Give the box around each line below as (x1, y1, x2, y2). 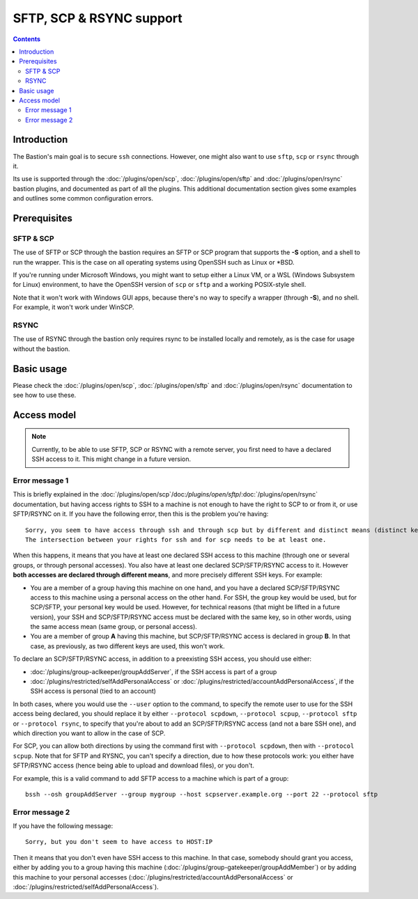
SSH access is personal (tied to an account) (30, 687, 157, 696)
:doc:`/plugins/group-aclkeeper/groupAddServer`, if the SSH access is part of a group (30, 667, 277, 675)
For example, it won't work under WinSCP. (13, 303, 134, 311)
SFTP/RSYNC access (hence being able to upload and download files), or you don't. (13, 761, 254, 769)
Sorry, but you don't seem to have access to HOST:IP (25, 838, 212, 846)
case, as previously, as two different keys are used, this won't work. (30, 641, 226, 650)
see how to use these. (13, 391, 77, 400)
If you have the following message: (13, 822, 114, 830)
